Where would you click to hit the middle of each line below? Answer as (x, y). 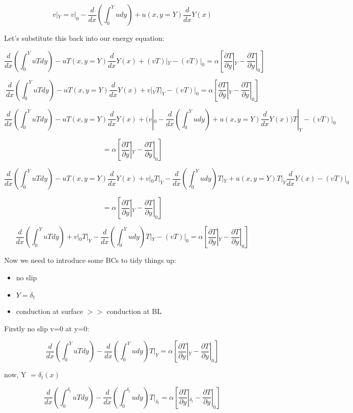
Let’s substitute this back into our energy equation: (84, 38)
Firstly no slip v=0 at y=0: (47, 328)
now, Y (15, 374)
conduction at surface (49, 311)
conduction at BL (134, 311)
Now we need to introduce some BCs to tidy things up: (90, 260)
